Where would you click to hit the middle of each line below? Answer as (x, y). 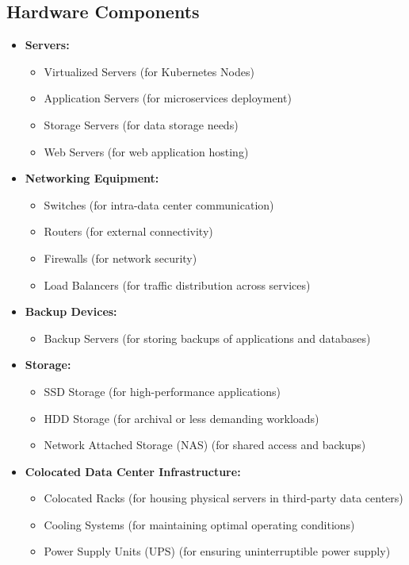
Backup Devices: (71, 311)
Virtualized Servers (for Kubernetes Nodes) (149, 71)
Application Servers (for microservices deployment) (168, 98)
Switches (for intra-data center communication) (159, 204)
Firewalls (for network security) (120, 258)
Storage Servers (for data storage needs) (141, 124)
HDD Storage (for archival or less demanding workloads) (182, 418)
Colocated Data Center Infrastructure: (133, 471)
